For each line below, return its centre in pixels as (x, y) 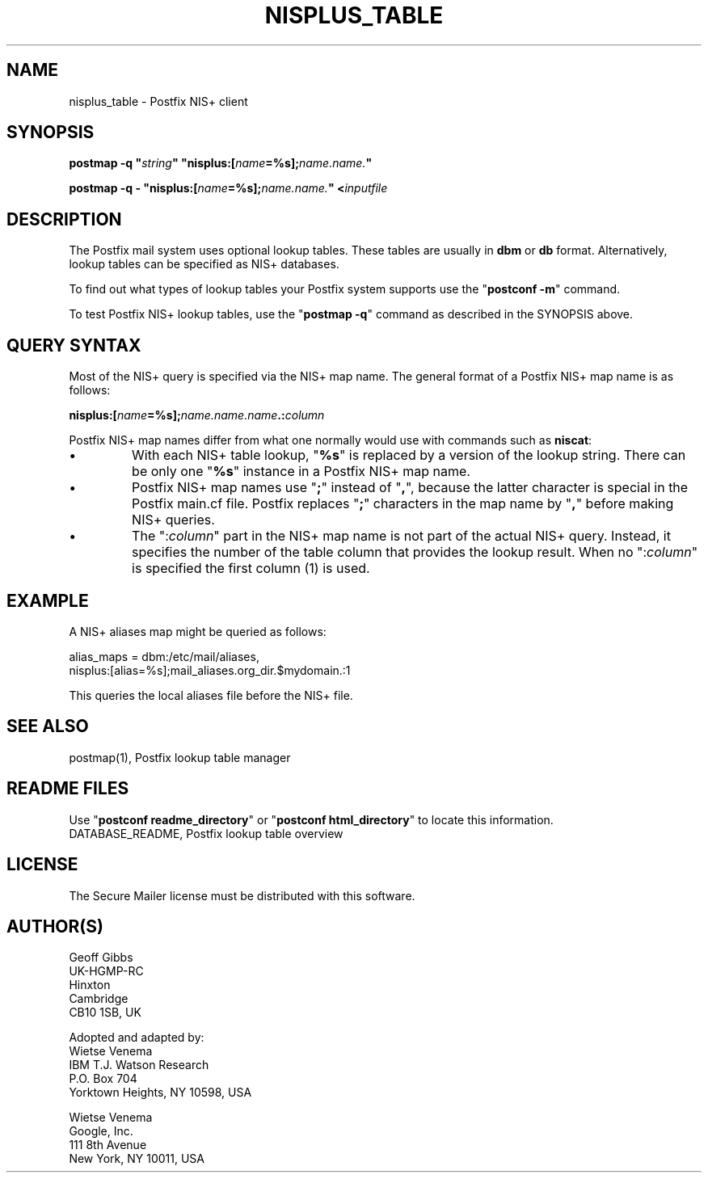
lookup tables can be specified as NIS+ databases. (204, 264)
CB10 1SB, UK (105, 1013)
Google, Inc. (101, 1131)
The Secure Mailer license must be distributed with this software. (242, 895)
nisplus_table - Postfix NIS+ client (158, 101)
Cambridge (99, 999)
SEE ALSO (48, 726)
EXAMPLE (48, 600)
